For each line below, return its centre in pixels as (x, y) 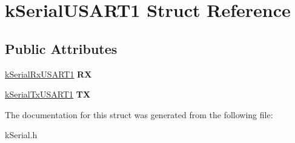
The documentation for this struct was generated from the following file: (139, 114)
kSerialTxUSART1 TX (48, 94)
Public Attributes (61, 48)
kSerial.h (21, 135)
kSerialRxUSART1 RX (48, 74)
